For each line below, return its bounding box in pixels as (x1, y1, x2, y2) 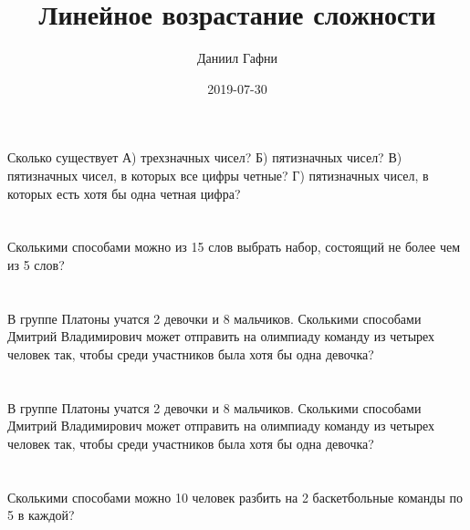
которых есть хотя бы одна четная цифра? (7, 183, 241, 203)
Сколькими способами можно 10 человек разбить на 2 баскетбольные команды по (7, 487, 463, 506)
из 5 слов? (7, 255, 65, 274)
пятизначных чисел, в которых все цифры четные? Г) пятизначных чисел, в (7, 165, 429, 184)
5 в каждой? (7, 505, 75, 525)
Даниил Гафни (197, 48, 277, 68)
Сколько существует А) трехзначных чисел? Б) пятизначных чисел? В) (7, 148, 402, 167)
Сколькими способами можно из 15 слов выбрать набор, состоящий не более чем (7, 237, 461, 256)
